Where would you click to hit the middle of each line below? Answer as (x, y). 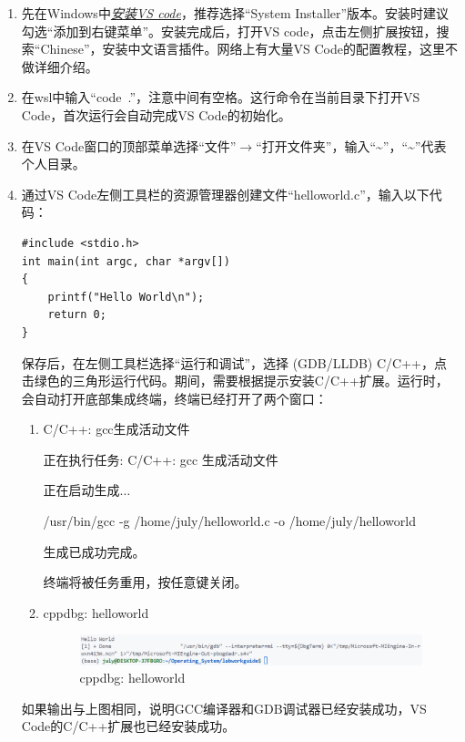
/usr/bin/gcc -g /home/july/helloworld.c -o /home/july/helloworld (229, 521)
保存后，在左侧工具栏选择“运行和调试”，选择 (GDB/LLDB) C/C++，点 (234, 362)
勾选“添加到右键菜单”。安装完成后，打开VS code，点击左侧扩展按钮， (229, 31)
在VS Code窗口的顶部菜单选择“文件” (129, 145)
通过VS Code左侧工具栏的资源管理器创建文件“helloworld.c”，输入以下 (225, 194)
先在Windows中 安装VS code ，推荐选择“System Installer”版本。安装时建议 (235, 13)
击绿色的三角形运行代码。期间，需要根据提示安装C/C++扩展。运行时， (235, 381)
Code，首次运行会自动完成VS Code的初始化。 (156, 114)
